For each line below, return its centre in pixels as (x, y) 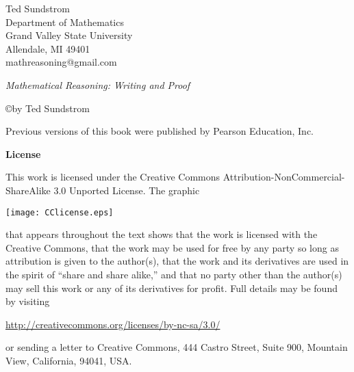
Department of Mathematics (65, 22)
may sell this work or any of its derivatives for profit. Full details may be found (172, 288)
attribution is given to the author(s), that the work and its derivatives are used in (177, 261)
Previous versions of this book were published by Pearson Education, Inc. (160, 131)
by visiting (28, 301)
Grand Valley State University (69, 35)
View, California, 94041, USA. (69, 360)
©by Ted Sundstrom (48, 108)
